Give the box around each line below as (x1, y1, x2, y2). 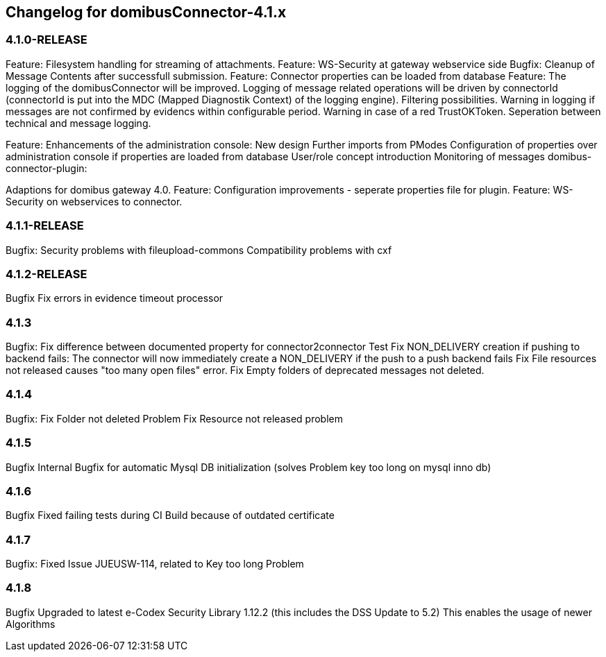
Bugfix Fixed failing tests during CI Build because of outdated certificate (6, 509, 335, 522)
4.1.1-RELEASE (6, 219, 84, 233)
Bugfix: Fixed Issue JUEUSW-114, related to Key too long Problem (6, 558, 304, 570)
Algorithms (6, 617, 56, 630)
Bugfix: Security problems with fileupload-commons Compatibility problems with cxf (6, 244, 392, 256)
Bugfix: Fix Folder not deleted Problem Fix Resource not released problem (6, 412, 343, 425)
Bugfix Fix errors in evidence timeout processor (6, 292, 224, 305)
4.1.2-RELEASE (6, 266, 87, 281)
